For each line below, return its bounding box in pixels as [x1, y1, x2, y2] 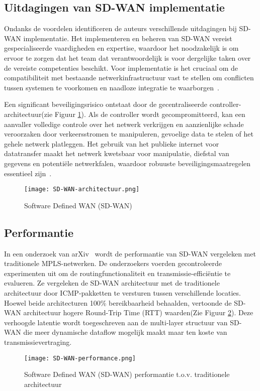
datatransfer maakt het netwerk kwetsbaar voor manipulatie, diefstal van [4, 148, 229, 159]
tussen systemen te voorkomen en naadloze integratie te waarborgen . [4, 82, 219, 92]
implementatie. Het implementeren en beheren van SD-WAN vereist [23, 33, 232, 43]
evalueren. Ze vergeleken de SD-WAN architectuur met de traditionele [4, 278, 220, 288]
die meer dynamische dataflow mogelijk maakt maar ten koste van [23, 327, 227, 337]
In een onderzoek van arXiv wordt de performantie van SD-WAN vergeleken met [4, 248, 256, 258]
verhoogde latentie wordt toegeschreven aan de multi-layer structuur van [4, 317, 228, 327]
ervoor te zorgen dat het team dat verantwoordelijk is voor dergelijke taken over [4, 52, 251, 63]
